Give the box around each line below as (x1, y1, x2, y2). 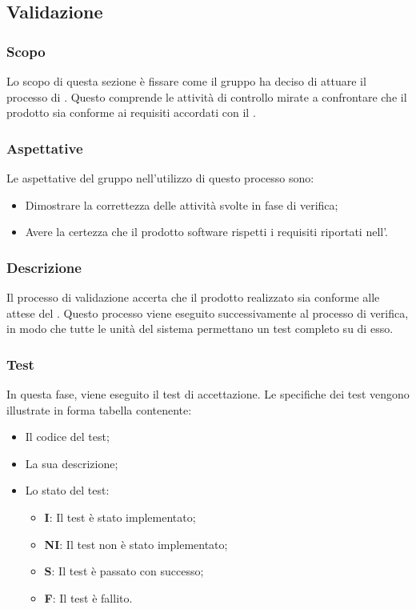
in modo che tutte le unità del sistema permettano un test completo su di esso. (6, 320, 394, 337)
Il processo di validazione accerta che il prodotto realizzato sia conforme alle (6, 289, 380, 305)
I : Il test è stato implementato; (44, 508, 196, 525)
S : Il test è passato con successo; (44, 563, 204, 579)
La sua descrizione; (25, 455, 118, 471)
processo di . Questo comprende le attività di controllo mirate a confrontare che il (6, 88, 407, 105)
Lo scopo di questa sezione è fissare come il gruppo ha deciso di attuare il (6, 73, 366, 89)
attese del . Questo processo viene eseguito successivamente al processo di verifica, (6, 304, 409, 321)
